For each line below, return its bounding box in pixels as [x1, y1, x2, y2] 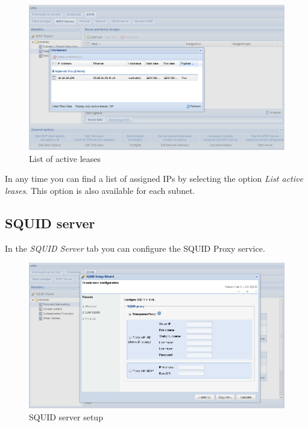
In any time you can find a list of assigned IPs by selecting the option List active [5, 172, 303, 185]
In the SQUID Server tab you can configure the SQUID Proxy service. [5, 242, 265, 254]
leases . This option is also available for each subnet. [5, 184, 195, 196]
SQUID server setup [29, 410, 103, 423]
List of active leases [29, 152, 101, 164]
